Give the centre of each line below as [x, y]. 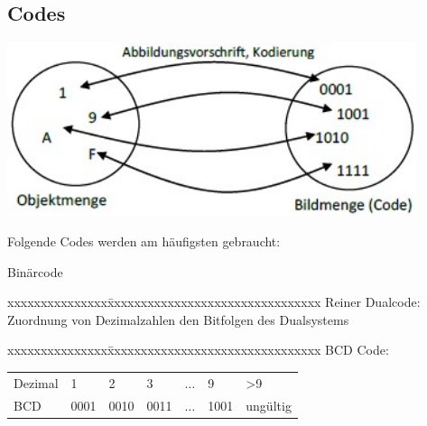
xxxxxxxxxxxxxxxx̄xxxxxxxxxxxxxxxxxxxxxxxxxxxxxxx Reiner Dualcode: [214, 302]
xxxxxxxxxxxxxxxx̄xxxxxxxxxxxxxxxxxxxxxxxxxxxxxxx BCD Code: [198, 350]
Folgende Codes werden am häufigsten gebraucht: [144, 241]
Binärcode [35, 271]
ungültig [269, 405]
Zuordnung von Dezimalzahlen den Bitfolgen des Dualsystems [178, 319]
